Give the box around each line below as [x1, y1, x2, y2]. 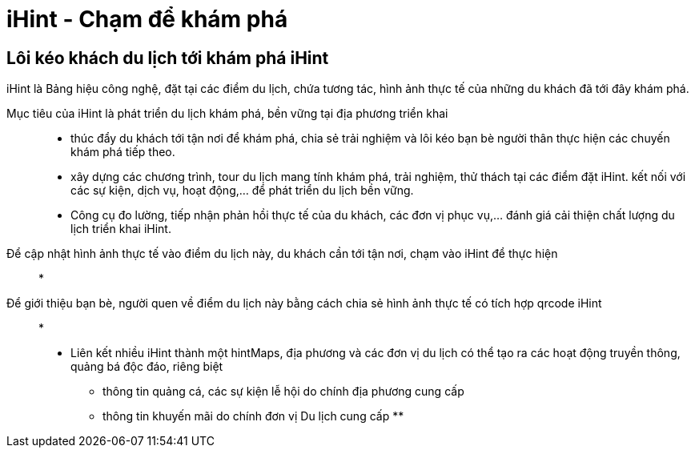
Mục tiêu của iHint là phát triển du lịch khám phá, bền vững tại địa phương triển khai [6, 106, 448, 121]
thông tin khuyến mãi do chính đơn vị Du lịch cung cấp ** [102, 409, 404, 424]
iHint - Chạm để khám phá [6, 6, 288, 33]
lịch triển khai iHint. [70, 222, 171, 236]
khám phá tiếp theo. [70, 145, 175, 159]
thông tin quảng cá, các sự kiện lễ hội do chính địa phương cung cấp [102, 384, 464, 399]
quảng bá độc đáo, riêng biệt [70, 360, 223, 374]
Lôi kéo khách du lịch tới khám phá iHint [6, 47, 329, 68]
